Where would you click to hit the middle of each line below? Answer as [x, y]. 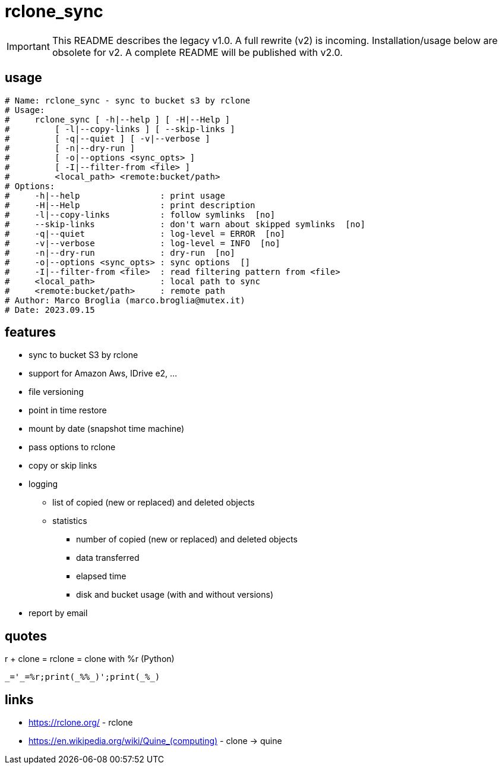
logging [43, 484]
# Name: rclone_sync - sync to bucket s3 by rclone [128, 100]
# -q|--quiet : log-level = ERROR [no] [145, 233]
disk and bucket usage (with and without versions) [175, 595]
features [30, 332]
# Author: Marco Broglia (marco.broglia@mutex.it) [125, 300]
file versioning [56, 392]
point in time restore [68, 410]
